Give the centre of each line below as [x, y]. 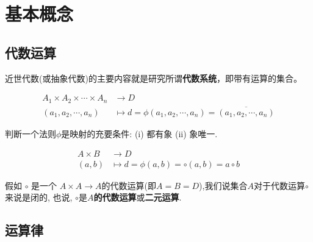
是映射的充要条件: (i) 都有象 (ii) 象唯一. [139, 133]
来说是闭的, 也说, [39, 197]
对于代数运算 [279, 185]
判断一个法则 [31, 133]
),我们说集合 [223, 185]
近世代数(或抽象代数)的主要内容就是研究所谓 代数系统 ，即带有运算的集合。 [153, 78]
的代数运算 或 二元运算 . [138, 197]
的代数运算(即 [129, 185]
